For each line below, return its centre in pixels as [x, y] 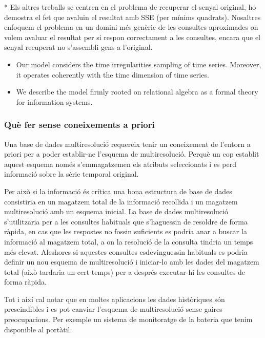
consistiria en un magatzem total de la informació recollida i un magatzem [121, 201]
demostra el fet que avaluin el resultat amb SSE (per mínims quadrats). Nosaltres [132, 17]
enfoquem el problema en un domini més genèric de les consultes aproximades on [131, 27]
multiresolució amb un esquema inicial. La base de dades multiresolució [116, 211]
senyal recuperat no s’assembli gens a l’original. [78, 47]
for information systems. [54, 101]
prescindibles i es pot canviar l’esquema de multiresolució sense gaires [113, 309]
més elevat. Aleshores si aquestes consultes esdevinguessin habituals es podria [126, 251]
